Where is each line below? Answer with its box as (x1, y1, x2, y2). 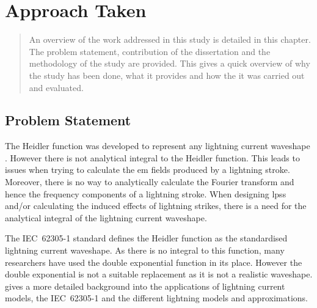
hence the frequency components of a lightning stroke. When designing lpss (5, 187, 286, 200)
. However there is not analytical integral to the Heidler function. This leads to (5, 151, 300, 164)
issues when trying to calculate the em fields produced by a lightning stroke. (5, 163, 290, 176)
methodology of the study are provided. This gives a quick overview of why (29, 57, 310, 70)
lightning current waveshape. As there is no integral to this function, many (5, 244, 285, 257)
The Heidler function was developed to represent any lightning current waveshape (5, 139, 310, 152)
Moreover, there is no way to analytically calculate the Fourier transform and (5, 175, 294, 188)
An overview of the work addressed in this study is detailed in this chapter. (29, 33, 311, 46)
